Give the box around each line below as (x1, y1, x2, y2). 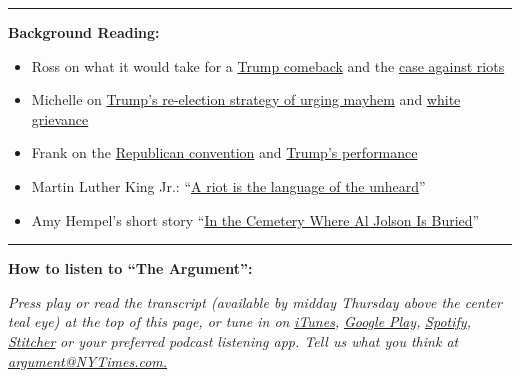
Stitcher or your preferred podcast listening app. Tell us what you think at (8, 330, 459, 351)
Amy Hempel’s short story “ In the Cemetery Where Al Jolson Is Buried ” (31, 209, 480, 230)
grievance (31, 108, 89, 129)
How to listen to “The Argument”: (8, 258, 253, 279)
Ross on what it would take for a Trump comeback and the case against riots (31, 55, 505, 76)
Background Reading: (8, 22, 160, 42)
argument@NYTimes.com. (8, 350, 168, 371)
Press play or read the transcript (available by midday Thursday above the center (8, 291, 502, 312)
